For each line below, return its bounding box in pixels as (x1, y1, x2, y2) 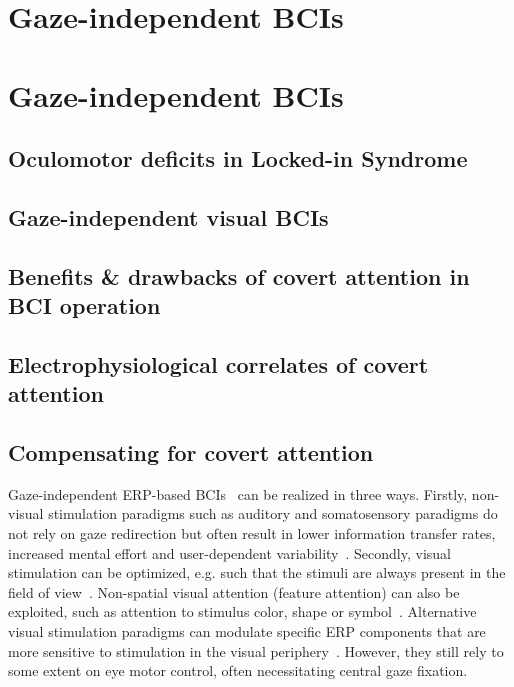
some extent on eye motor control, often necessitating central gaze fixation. (8, 660, 468, 681)
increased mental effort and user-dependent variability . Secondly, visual (8, 542, 451, 563)
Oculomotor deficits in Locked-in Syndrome (8, 143, 468, 174)
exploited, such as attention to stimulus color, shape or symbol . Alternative (8, 601, 477, 622)
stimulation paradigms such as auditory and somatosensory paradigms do (48, 503, 498, 524)
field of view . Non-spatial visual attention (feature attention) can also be (8, 581, 460, 602)
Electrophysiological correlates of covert (8, 348, 429, 379)
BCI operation (8, 290, 161, 321)
